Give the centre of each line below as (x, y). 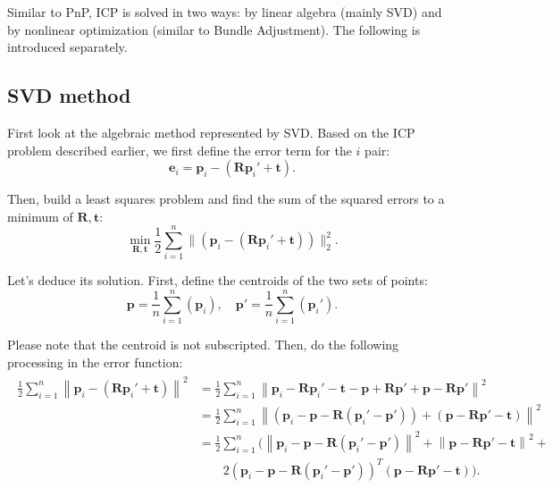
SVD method (69, 95)
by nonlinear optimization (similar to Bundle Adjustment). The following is (214, 29)
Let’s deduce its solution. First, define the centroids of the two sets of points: (218, 280)
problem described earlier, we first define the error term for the (180, 150)
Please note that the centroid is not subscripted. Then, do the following (203, 345)
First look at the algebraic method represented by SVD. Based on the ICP (211, 132)
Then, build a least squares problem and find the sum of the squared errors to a (226, 199)
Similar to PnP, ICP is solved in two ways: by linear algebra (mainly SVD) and (225, 12)
